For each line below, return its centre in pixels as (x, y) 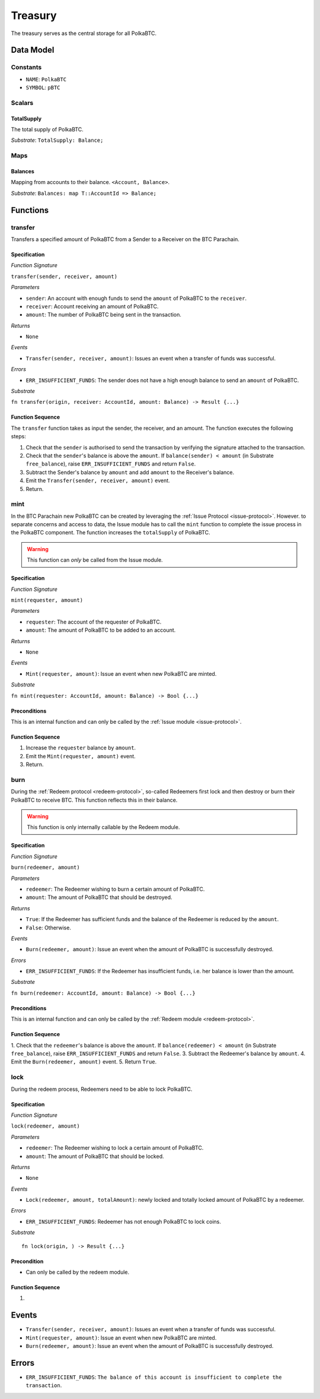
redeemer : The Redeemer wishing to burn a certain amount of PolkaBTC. (115, 889)
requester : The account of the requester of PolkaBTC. (94, 622)
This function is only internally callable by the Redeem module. (103, 827)
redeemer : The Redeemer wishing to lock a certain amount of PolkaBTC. (115, 1148)
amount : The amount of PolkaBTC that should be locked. (95, 1156)
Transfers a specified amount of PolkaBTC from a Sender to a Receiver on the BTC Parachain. (125, 239)
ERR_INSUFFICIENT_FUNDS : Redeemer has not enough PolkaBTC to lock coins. (124, 1221)
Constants (26, 67)
